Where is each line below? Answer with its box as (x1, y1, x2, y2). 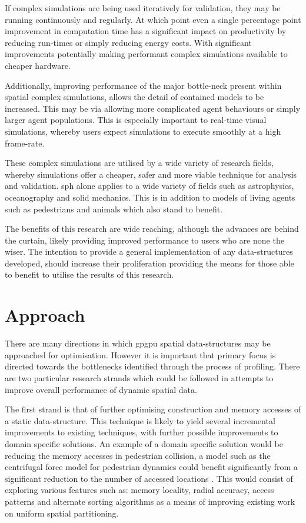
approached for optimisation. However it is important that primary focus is (5, 348, 276, 361)
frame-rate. (5, 136, 45, 149)
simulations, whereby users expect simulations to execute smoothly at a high (5, 125, 281, 137)
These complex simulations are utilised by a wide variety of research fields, (5, 156, 274, 169)
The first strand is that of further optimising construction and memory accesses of (5, 403, 301, 415)
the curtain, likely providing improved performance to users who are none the (5, 234, 284, 246)
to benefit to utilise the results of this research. (5, 268, 174, 281)
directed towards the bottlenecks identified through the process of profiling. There (5, 360, 300, 372)
